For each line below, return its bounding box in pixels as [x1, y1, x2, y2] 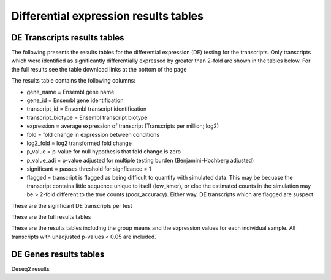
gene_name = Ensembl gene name [26, 88, 115, 95]
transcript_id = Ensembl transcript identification [26, 105, 147, 112]
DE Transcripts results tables [11, 32, 125, 43]
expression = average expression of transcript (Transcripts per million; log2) [26, 122, 219, 130]
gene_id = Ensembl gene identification [26, 97, 124, 104]
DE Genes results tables [11, 249, 105, 259]
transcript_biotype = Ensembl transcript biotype [26, 114, 148, 121]
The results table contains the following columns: [11, 77, 136, 84]
